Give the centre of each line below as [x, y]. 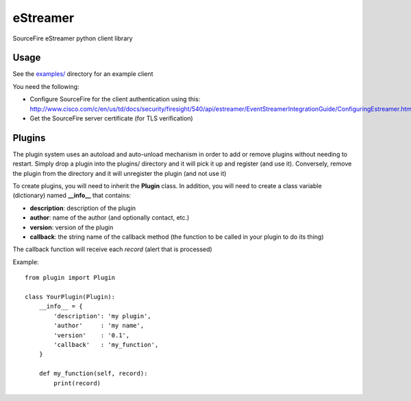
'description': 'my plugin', [103, 316]
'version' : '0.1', [92, 335]
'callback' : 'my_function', [106, 345]
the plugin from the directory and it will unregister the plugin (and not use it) [120, 173]
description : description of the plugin [83, 208]
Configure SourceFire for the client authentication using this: [115, 99]
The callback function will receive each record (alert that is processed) [112, 249]
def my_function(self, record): [93, 374]
